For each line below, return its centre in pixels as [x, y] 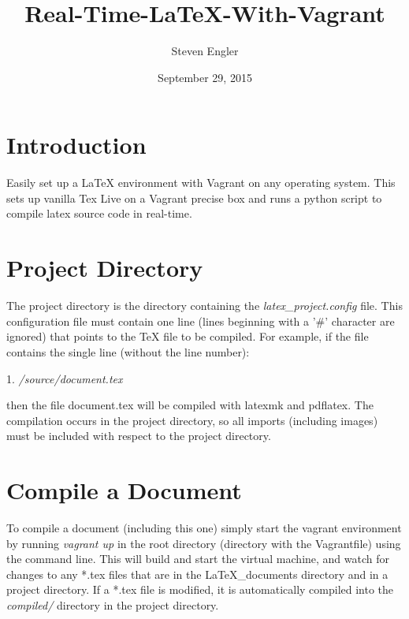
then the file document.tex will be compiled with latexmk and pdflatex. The [190, 405]
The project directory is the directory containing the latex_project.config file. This [204, 306]
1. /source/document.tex [65, 378]
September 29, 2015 [205, 77]
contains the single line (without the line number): [128, 351]
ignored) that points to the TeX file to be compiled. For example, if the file [188, 336]
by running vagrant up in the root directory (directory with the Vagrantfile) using [204, 543]
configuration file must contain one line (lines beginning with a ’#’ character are [201, 321]
